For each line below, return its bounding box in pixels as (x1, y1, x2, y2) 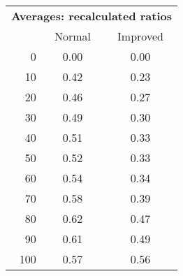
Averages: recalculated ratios (11, 8, 173, 24)
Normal (54, 28, 91, 44)
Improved (117, 28, 163, 44)
